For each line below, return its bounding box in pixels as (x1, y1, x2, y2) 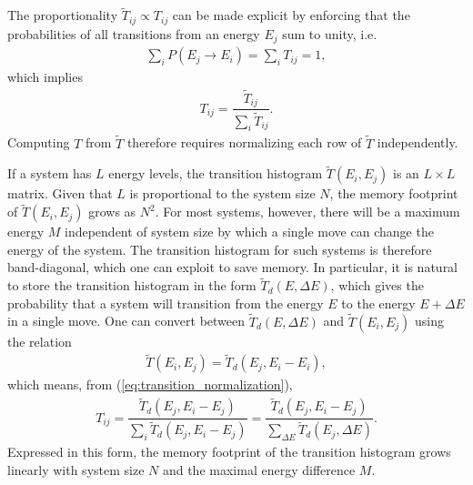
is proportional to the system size (129, 184, 316, 203)
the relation (7, 331, 72, 350)
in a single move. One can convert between (7, 311, 246, 330)
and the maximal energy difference (162, 460, 356, 479)
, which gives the (330, 276, 424, 295)
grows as (88, 202, 136, 221)
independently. (377, 133, 458, 152)
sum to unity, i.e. (282, 24, 377, 43)
